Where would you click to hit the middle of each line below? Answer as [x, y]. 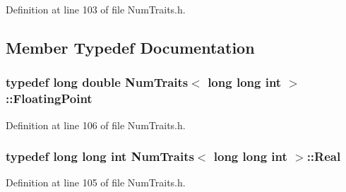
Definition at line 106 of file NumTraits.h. [96, 125]
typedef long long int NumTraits [100, 156]
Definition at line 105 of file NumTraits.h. [96, 182]
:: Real [324, 156]
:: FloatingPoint [49, 98]
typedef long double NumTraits [97, 82]
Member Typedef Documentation [130, 47]
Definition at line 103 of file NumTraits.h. [96, 9]
